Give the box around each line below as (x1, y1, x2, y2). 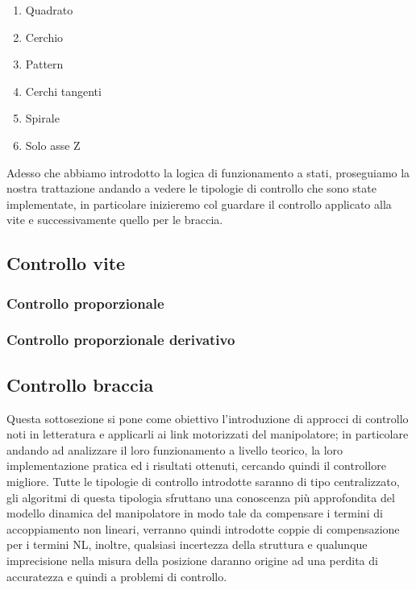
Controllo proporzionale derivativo (6, 330, 235, 350)
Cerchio (25, 28, 64, 45)
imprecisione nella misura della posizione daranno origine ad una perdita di (6, 551, 378, 568)
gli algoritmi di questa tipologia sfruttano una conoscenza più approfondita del (6, 488, 395, 505)
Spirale (25, 110, 60, 127)
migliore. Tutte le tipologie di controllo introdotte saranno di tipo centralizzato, (6, 472, 400, 489)
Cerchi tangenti (25, 82, 102, 99)
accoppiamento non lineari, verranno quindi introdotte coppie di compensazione (6, 520, 400, 537)
